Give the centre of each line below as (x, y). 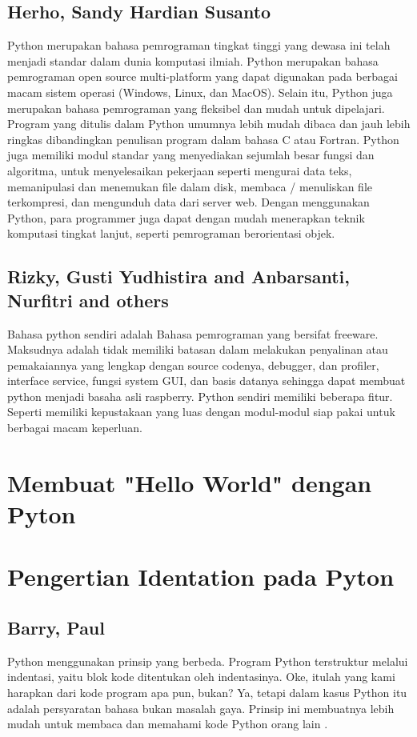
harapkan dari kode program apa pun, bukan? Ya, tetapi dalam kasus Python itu (207, 692)
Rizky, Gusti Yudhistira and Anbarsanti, (178, 276)
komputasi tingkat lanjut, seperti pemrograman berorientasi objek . (171, 233)
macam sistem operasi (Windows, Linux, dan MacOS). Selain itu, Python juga (200, 92)
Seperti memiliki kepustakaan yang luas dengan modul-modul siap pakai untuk (201, 412)
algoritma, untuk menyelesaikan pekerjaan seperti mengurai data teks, (180, 170)
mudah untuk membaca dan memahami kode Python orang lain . (168, 724)
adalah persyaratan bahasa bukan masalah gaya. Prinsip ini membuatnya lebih (201, 708)
